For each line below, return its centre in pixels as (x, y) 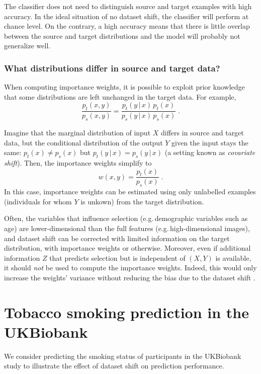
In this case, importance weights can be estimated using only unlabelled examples (130, 192)
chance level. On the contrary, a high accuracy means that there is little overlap (127, 26)
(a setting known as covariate (210, 152)
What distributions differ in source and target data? (112, 68)
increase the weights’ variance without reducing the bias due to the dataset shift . (130, 277)
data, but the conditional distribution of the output (83, 142)
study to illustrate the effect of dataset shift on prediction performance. (114, 366)
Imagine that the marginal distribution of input (77, 132)
